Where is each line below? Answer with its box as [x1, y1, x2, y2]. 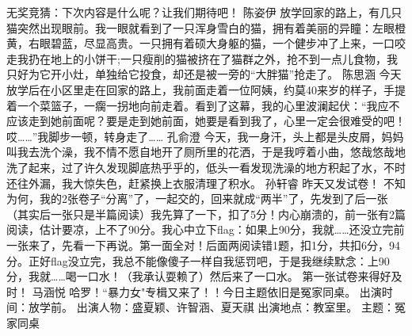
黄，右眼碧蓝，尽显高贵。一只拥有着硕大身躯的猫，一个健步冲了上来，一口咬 [6, 35, 406, 52]
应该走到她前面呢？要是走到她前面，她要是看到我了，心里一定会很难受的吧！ [6, 113, 406, 129]
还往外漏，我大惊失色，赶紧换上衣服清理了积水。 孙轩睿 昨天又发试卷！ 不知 [6, 174, 406, 191]
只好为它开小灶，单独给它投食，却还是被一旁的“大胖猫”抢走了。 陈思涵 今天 [6, 66, 402, 82]
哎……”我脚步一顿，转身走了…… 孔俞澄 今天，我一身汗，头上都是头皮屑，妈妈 [6, 128, 404, 144]
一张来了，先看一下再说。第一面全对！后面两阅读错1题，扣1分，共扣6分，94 [6, 236, 400, 253]
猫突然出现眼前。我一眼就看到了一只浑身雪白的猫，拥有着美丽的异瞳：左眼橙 [6, 19, 406, 36]
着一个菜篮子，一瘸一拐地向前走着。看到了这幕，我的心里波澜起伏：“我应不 [6, 97, 400, 113]
